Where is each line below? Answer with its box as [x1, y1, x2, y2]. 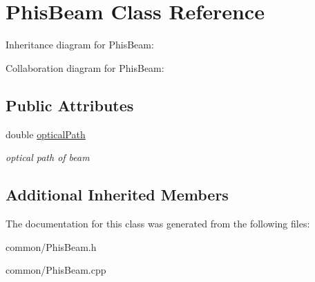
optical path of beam [6, 150, 90, 164]
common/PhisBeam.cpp [6, 263, 106, 277]
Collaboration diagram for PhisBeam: [6, 60, 164, 75]
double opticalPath [6, 126, 86, 141]
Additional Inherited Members [6, 184, 229, 205]
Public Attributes [6, 94, 134, 115]
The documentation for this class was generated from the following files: [6, 216, 310, 230]
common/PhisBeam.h [6, 239, 97, 254]
